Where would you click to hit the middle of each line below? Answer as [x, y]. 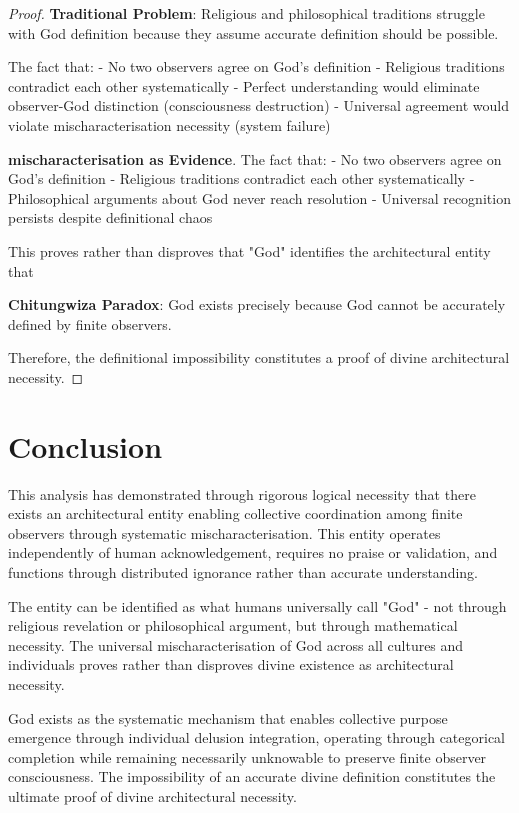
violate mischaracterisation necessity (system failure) [169, 124]
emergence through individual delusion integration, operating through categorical [256, 737]
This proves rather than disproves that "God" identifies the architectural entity [249, 250]
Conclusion [85, 445]
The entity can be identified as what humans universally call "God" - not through [257, 605]
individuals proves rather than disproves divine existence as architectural [231, 664]
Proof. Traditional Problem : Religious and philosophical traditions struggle [246, 13]
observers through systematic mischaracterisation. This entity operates [224, 532]
